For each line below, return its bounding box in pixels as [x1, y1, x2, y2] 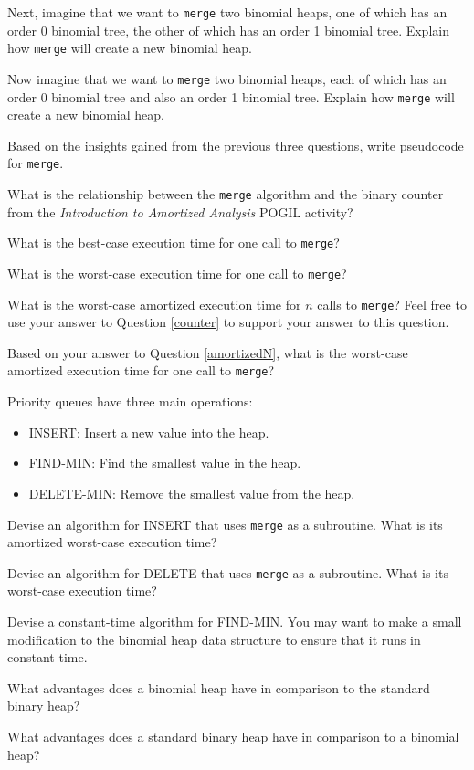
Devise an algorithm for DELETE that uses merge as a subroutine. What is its [7, 563, 448, 582]
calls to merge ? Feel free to [317, 294, 467, 313]
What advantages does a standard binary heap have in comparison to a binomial [7, 726, 459, 745]
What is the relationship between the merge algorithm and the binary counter [7, 185, 444, 204]
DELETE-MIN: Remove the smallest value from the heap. [28, 483, 355, 502]
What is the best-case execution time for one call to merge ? [7, 233, 340, 252]
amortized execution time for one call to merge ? [7, 361, 275, 380]
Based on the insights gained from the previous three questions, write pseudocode [7, 135, 464, 154]
